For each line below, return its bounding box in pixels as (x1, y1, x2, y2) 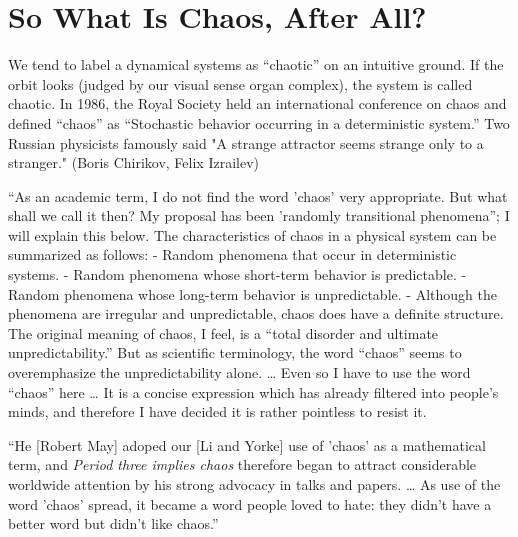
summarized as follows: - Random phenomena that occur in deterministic (8, 244, 457, 265)
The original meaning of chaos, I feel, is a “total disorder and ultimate (8, 322, 439, 343)
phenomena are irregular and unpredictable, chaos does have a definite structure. (8, 303, 504, 324)
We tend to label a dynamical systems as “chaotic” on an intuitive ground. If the (8, 54, 504, 75)
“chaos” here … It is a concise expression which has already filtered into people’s (8, 381, 499, 402)
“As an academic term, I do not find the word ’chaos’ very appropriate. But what (8, 185, 508, 206)
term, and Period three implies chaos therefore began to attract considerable (8, 454, 477, 475)
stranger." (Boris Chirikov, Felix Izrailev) (8, 152, 259, 173)
